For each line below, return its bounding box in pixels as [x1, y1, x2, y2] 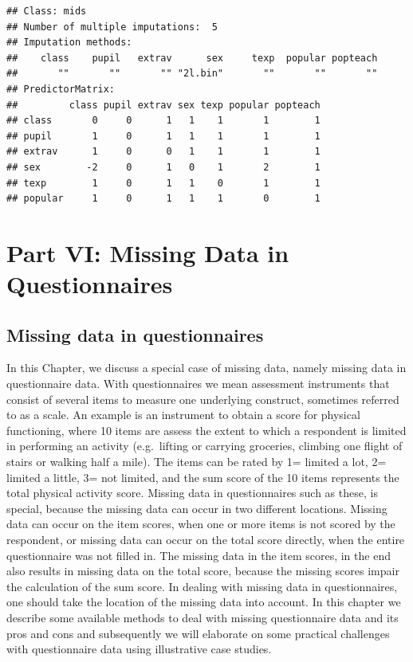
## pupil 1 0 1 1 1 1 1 [6, 130, 321, 142]
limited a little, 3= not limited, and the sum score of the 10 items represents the [6, 468, 399, 485]
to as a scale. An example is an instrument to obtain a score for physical [6, 406, 360, 423]
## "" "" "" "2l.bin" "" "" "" [6, 68, 378, 80]
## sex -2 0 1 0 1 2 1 [6, 161, 321, 173]
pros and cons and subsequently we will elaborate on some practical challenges [6, 625, 390, 641]
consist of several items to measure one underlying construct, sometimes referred [6, 390, 399, 407]
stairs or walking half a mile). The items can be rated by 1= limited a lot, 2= [6, 453, 387, 470]
